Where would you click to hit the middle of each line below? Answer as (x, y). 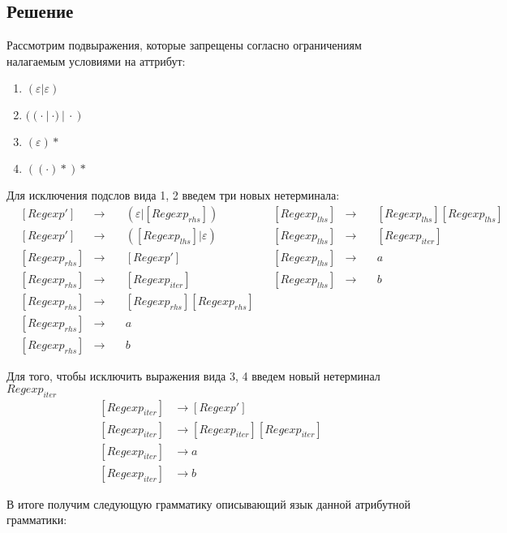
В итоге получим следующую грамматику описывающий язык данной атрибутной (208, 503)
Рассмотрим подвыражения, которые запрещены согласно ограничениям (184, 45)
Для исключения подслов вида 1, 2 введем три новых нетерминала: (173, 195)
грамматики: (37, 520)
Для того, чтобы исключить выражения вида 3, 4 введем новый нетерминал (193, 376)
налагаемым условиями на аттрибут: (96, 60)
